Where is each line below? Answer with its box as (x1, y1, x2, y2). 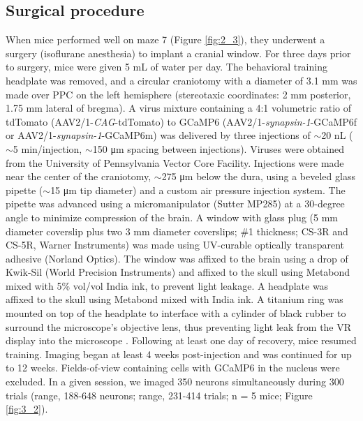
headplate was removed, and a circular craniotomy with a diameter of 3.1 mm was (6, 73, 357, 87)
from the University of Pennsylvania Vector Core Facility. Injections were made (6, 155, 344, 170)
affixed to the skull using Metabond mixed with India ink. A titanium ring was (6, 292, 343, 306)
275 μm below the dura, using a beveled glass (161, 169, 355, 184)
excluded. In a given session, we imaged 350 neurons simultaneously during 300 (6, 374, 344, 389)
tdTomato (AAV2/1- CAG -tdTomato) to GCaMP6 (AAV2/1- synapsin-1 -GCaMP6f (6, 114, 357, 128)
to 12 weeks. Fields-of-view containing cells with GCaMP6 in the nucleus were (6, 360, 340, 375)
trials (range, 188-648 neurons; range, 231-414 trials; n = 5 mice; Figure (6, 387, 313, 402)
